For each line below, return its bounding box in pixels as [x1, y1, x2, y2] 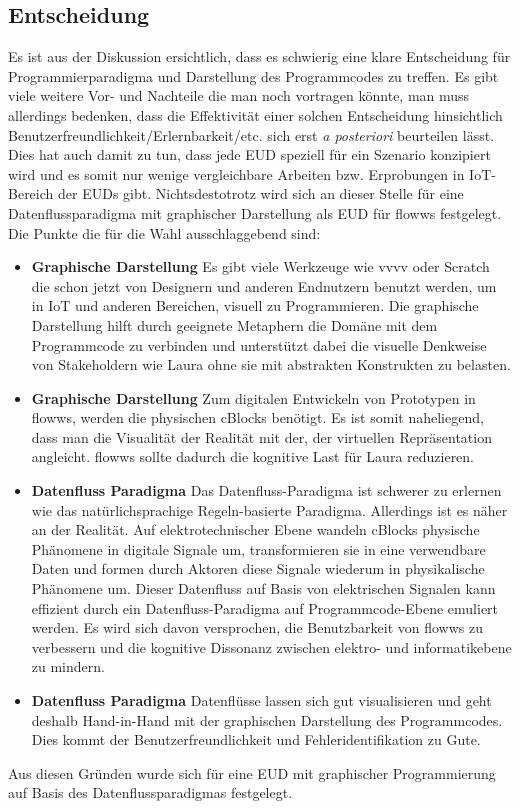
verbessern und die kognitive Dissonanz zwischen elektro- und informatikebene [31, 636, 512, 657]
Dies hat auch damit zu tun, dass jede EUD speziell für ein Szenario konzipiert [8, 144, 491, 165]
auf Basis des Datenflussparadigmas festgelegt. [8, 782, 293, 803]
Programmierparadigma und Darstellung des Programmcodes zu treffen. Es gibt [8, 65, 499, 86]
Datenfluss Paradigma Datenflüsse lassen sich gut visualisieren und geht [31, 690, 492, 711]
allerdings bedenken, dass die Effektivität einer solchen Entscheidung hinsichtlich [8, 104, 503, 125]
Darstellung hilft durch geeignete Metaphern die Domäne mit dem [31, 314, 438, 335]
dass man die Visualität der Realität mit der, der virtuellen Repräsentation [31, 426, 492, 447]
